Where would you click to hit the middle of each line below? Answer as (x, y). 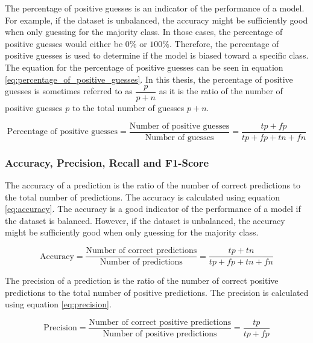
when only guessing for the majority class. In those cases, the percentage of (144, 32)
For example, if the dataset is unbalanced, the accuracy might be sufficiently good (156, 20)
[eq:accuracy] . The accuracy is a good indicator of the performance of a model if (153, 209)
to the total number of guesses (128, 108)
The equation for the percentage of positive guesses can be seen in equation (144, 67)
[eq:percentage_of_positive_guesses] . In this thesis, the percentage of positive (149, 79)
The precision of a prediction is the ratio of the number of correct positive (142, 280)
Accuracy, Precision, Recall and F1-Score (107, 162)
